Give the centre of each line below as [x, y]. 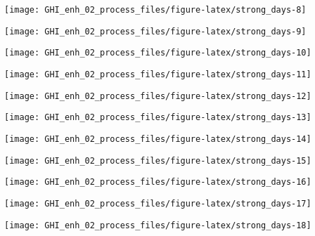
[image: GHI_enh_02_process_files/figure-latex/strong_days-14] [158, 139]
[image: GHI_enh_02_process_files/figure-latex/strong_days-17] [158, 203]
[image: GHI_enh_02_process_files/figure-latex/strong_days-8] [155, 10]
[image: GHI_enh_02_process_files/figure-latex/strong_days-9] [155, 31]
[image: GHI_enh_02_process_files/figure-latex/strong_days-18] [158, 225]
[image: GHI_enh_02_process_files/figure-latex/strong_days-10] [158, 53]
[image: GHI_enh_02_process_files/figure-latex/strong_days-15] [158, 160]
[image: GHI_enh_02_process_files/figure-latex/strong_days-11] [158, 74]
